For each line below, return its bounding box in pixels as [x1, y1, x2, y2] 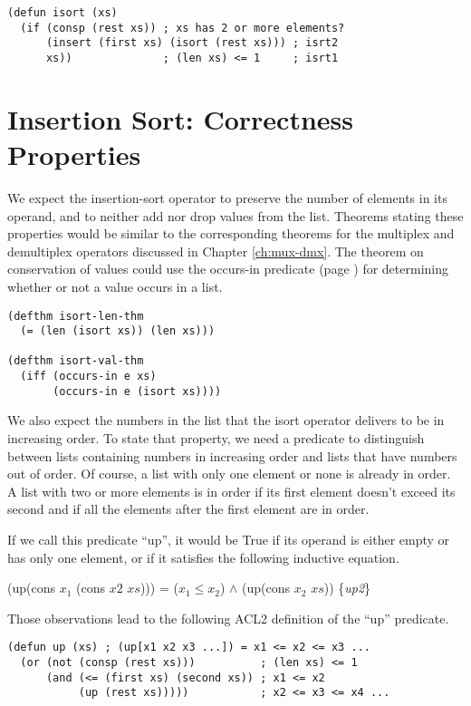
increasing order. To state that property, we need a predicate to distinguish [7, 429, 425, 448]
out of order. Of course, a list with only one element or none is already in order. [7, 464, 451, 483]
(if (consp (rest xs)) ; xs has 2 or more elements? [20, 21, 345, 34]
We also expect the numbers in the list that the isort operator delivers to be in [7, 411, 445, 430]
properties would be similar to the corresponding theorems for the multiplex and [7, 224, 455, 243]
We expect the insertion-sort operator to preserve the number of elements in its [7, 188, 447, 207]
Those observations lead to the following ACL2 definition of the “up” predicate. [7, 608, 449, 627]
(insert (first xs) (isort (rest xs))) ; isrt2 [45, 36, 339, 50]
